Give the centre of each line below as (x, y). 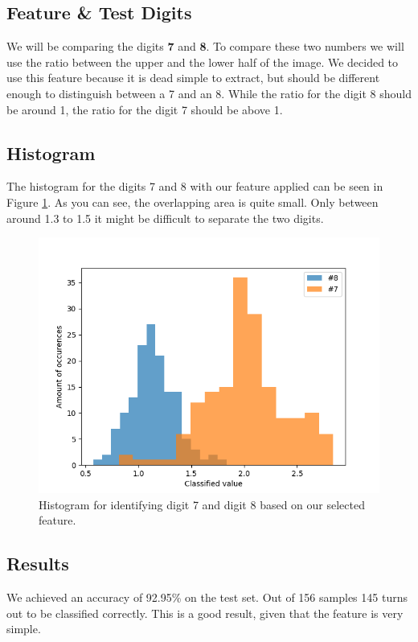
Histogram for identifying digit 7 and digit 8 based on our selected (202, 504)
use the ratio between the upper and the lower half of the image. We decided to (203, 62)
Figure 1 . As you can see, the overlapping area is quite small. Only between (193, 202)
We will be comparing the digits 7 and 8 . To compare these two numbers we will (205, 46)
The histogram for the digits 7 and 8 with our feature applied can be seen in (195, 186)
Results (38, 564)
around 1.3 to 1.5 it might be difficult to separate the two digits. (165, 218)
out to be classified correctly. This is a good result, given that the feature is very (205, 613)
